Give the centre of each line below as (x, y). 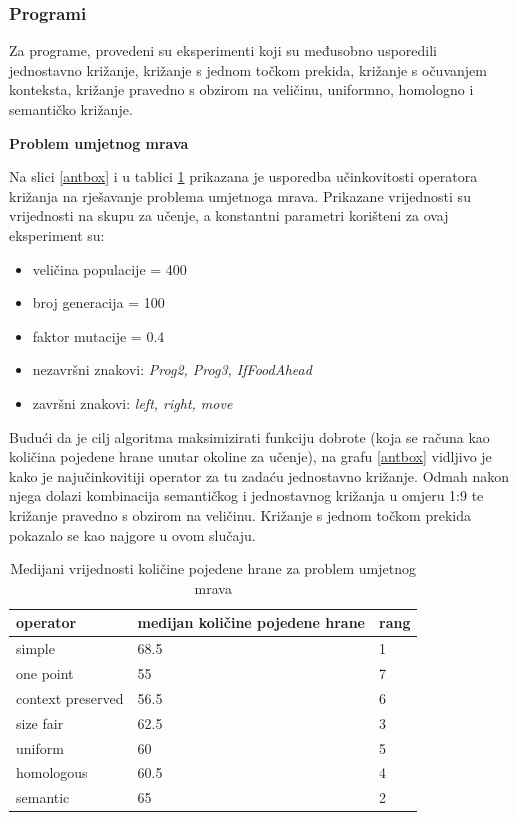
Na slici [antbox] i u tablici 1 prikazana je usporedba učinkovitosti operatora (243, 176)
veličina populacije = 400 (109, 268)
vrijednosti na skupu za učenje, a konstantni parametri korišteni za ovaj (229, 215)
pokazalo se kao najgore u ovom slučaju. (132, 534)
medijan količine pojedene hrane (251, 622)
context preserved (70, 697)
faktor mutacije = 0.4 (98, 335)
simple (35, 648)
